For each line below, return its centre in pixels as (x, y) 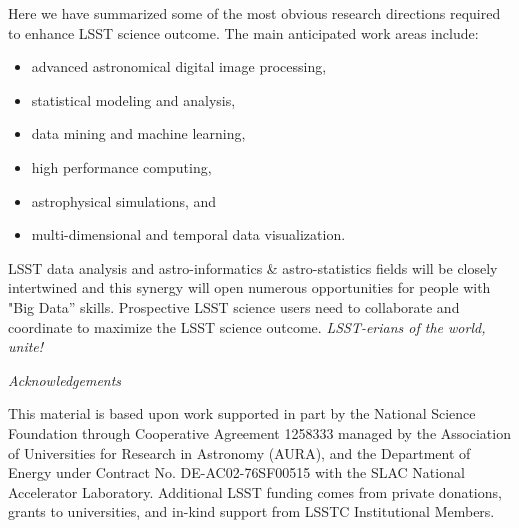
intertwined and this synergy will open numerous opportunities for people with (249, 287)
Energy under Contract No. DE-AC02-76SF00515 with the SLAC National (236, 472)
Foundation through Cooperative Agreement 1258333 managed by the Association (259, 432)
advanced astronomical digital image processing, (179, 66)
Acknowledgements (65, 379)
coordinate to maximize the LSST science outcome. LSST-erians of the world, (247, 326)
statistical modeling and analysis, (133, 99)
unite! (26, 346)
